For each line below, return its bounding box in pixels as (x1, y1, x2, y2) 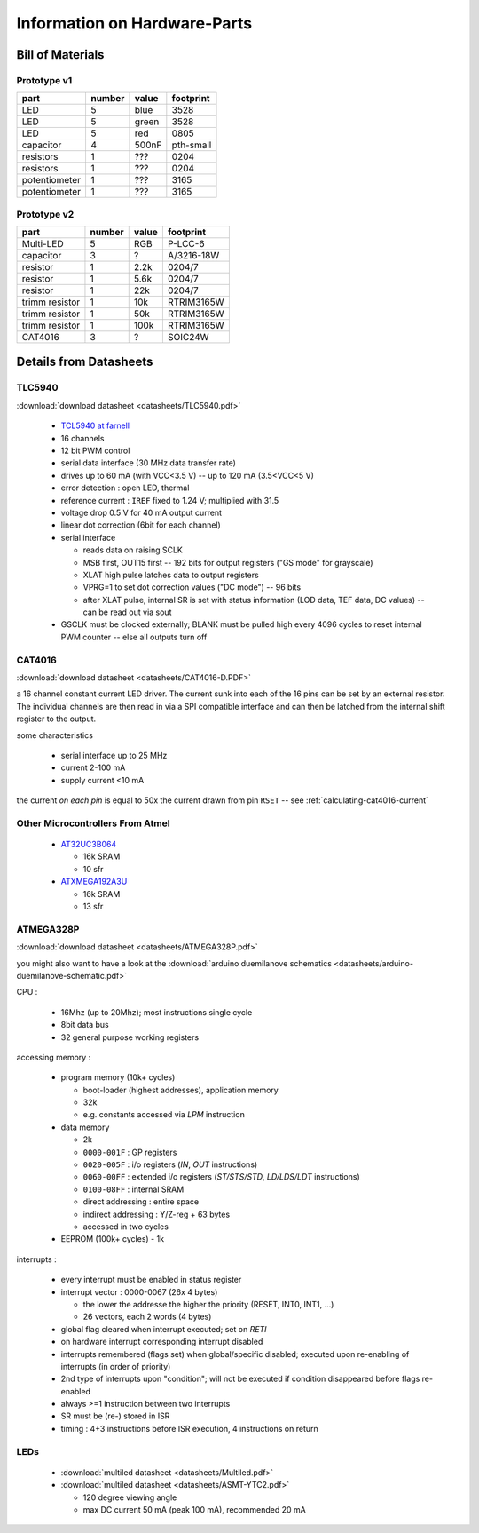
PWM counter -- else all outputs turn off (60, 631, 208, 642)
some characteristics (16, 729, 93, 741)
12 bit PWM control (60, 445, 130, 456)
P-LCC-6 (167, 238, 205, 250)
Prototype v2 (16, 208, 75, 220)
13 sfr (82, 902, 104, 912)
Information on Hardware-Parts (16, 13, 253, 33)
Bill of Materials (16, 47, 105, 62)
